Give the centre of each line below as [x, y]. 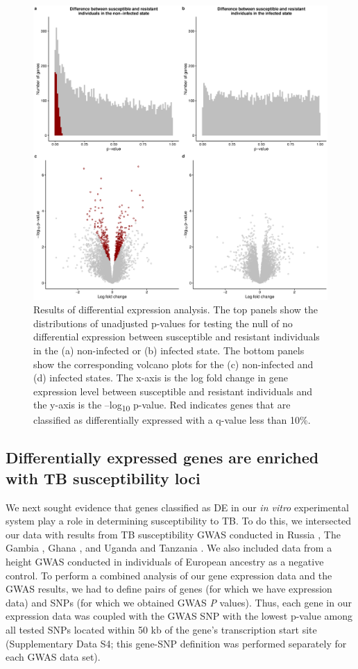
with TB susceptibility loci [103, 478]
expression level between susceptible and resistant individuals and [173, 391]
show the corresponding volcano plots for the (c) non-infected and [173, 364]
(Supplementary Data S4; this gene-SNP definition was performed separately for [176, 643]
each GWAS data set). [53, 657]
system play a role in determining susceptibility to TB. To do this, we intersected [179, 521]
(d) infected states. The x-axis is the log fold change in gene [161, 378]
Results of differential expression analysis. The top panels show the [176, 309]
